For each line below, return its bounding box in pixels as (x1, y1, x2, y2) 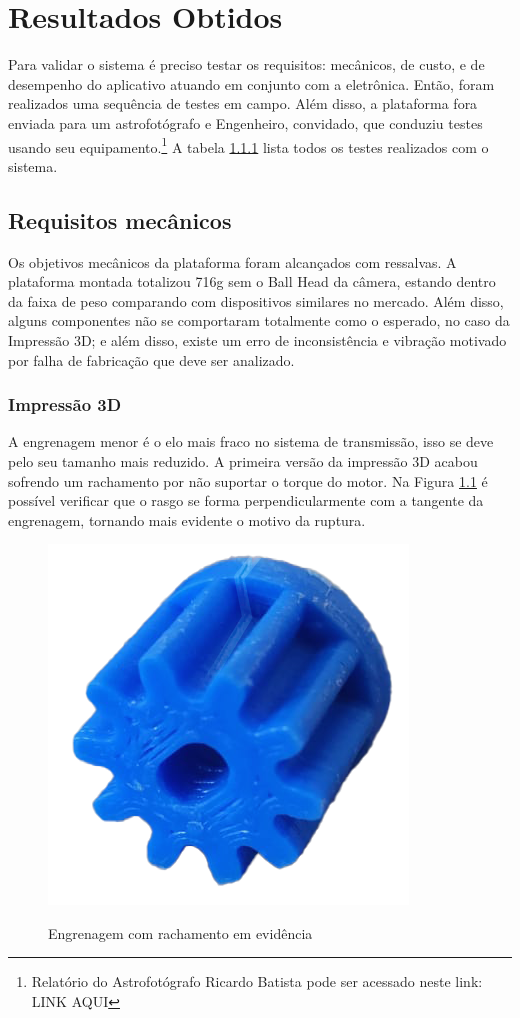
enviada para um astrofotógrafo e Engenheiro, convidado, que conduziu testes (8, 112, 483, 133)
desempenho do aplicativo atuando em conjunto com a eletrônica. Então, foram (8, 73, 495, 94)
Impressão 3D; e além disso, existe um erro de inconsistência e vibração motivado (8, 329, 507, 350)
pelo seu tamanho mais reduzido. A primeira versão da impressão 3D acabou (8, 450, 478, 471)
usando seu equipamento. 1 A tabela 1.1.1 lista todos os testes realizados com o (8, 133, 489, 157)
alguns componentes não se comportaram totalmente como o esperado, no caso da (8, 310, 510, 331)
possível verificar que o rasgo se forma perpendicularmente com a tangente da (8, 490, 484, 511)
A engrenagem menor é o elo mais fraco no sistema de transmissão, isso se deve (8, 431, 494, 452)
